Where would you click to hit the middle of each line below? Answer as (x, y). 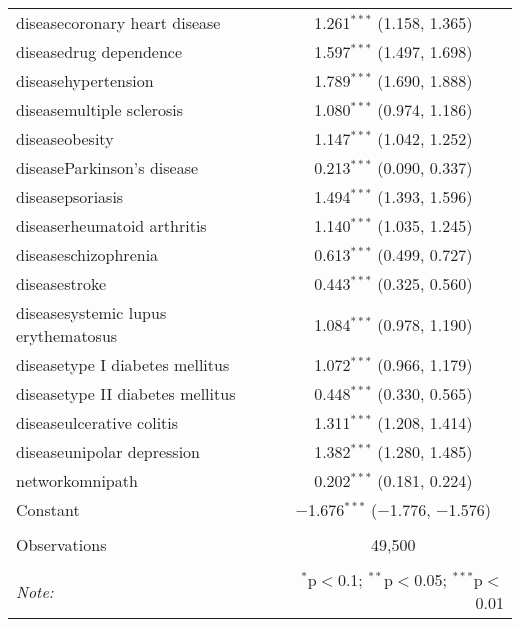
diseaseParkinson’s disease (107, 167)
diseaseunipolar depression (108, 451)
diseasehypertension (85, 80)
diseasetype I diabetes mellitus (123, 364)
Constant (48, 509)
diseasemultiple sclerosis (100, 109)
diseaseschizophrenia (87, 254)
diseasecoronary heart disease (118, 22)
